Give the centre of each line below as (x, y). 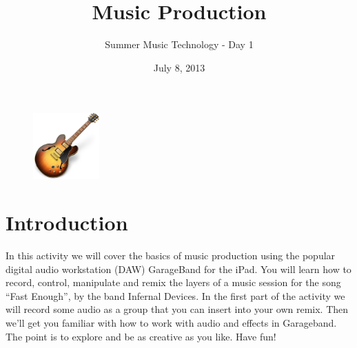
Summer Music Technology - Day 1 (179, 44)
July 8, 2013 (179, 67)
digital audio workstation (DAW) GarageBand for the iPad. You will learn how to (178, 269)
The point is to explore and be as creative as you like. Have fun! (141, 336)
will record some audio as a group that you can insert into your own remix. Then (177, 309)
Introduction (67, 222)
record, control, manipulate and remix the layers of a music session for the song (173, 282)
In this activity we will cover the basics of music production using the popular (171, 255)
